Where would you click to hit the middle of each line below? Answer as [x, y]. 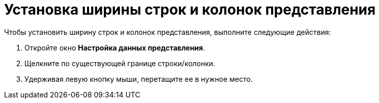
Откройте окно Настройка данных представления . [115, 47]
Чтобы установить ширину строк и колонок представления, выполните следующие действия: [168, 32]
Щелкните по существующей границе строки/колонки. [120, 63]
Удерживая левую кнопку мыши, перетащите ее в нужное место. [139, 79]
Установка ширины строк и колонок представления [190, 10]
